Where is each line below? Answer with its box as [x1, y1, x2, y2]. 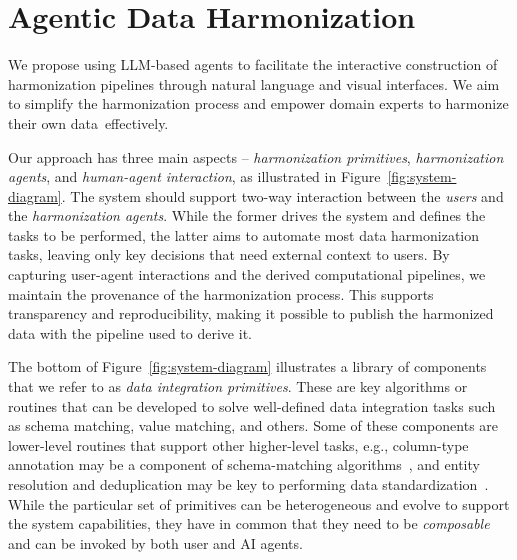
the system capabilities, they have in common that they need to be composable [8, 513, 490, 534]
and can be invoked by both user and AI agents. [8, 532, 303, 553]
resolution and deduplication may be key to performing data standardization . [8, 474, 489, 494]
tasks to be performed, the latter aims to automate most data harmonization [8, 224, 480, 245]
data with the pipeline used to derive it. [8, 322, 252, 343]
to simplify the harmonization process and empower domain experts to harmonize [8, 93, 509, 114]
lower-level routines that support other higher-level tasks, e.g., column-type [8, 434, 469, 455]
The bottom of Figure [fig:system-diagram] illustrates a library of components [8, 356, 487, 377]
